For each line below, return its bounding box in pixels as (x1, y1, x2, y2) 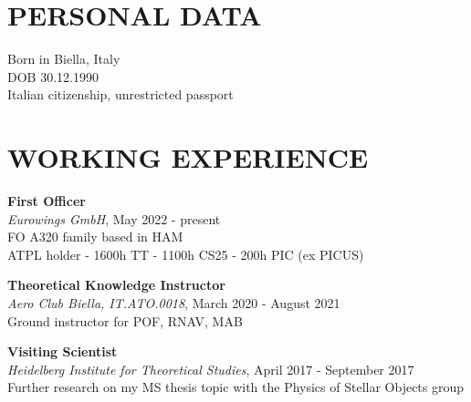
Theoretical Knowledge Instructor (7, 275, 225, 294)
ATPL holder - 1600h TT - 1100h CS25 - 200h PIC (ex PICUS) (7, 244, 364, 263)
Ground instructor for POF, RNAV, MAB (7, 311, 243, 330)
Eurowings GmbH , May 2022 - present (7, 209, 221, 228)
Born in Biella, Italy (7, 49, 120, 68)
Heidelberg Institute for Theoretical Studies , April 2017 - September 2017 (7, 359, 414, 378)
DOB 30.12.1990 (7, 67, 99, 86)
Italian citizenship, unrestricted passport (7, 85, 234, 104)
